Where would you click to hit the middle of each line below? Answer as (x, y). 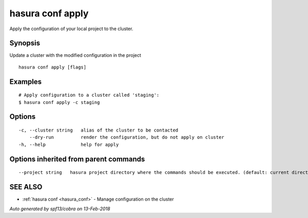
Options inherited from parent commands (77, 159)
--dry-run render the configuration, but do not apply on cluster (127, 137)
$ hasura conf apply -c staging (59, 102)
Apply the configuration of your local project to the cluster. (71, 29)
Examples (26, 82)
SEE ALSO (26, 187)
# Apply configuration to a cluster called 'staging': (89, 95)
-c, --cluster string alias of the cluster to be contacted (99, 130)
